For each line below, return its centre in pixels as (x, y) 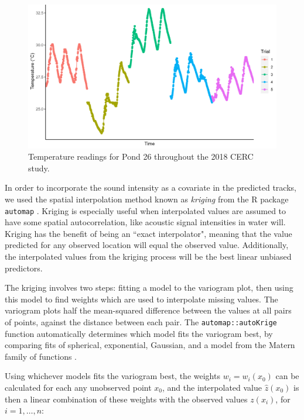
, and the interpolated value (212, 387)
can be (287, 376)
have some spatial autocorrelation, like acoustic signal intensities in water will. (145, 222)
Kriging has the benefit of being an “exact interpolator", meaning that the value (148, 233)
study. (39, 168)
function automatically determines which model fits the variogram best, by (139, 333)
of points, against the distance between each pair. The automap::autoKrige (141, 321)
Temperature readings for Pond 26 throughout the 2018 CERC (141, 156)
